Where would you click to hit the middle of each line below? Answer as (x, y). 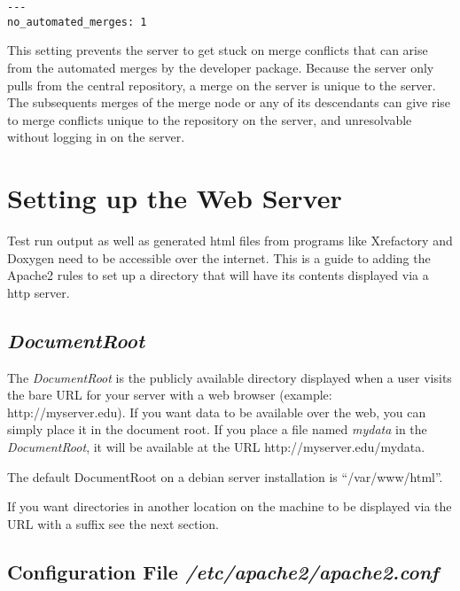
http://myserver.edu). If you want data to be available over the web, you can (217, 412)
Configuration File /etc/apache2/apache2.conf (223, 571)
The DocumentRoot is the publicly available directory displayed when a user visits (230, 377)
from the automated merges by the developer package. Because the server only (221, 67)
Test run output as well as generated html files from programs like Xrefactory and (230, 240)
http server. (39, 292)
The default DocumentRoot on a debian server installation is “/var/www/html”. (225, 476)
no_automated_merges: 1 (77, 22)
